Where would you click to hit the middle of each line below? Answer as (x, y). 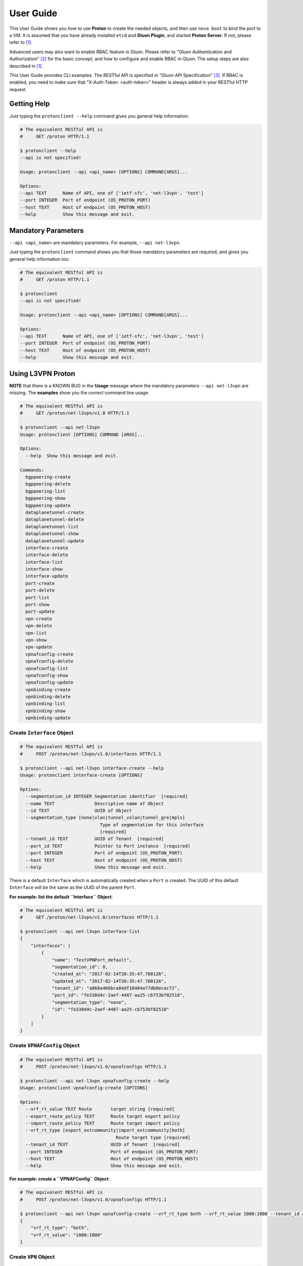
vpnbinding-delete (48, 697)
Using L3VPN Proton (42, 373)
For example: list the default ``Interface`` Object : (61, 897)
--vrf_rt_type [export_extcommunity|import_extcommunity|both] (105, 1130)
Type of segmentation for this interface (152, 825)
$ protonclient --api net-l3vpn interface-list (80, 931)
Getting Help (30, 104)
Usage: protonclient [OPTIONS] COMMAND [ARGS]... (83, 434)
